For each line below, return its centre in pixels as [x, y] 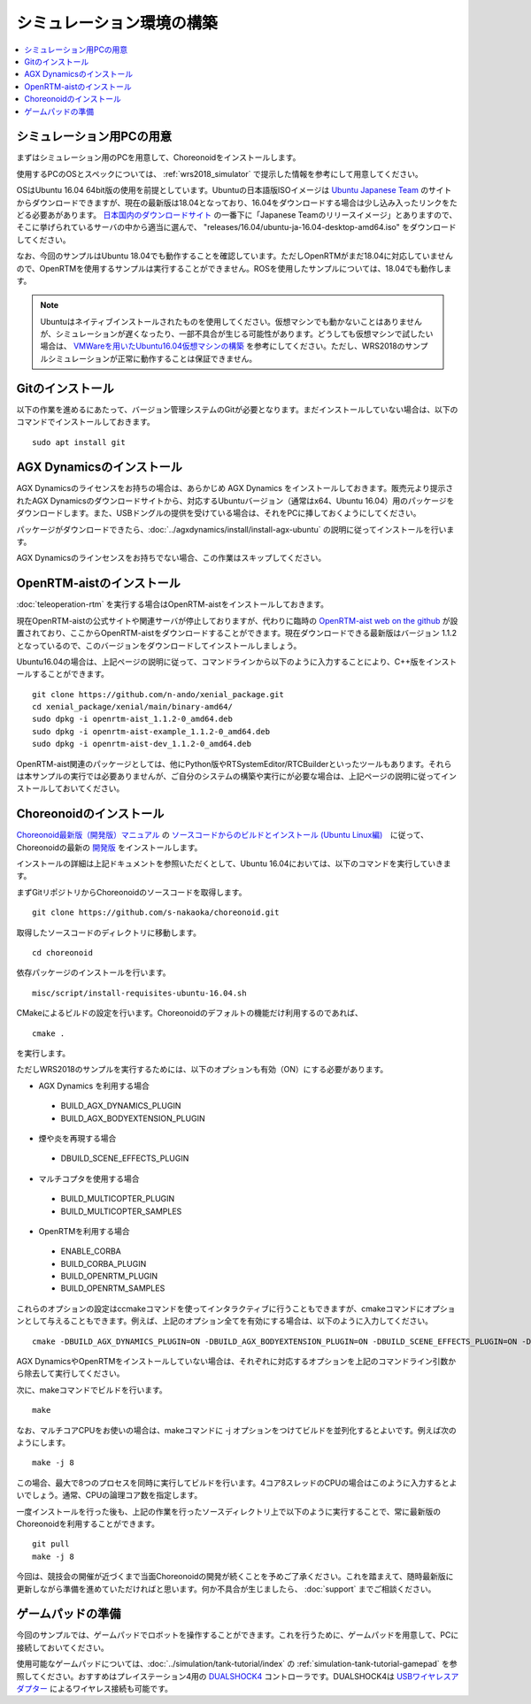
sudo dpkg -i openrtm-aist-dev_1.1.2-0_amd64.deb [142, 744]
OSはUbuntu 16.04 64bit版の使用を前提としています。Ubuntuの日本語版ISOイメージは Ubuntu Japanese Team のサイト [234, 190]
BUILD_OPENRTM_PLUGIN [109, 1276]
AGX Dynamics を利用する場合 [94, 1086]
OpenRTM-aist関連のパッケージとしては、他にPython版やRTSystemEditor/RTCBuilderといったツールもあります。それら [234, 764]
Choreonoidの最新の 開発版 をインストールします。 [109, 847]
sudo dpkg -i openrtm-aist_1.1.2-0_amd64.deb [133, 719]
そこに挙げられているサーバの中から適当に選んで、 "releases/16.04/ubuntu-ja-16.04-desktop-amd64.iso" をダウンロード [236, 227]
